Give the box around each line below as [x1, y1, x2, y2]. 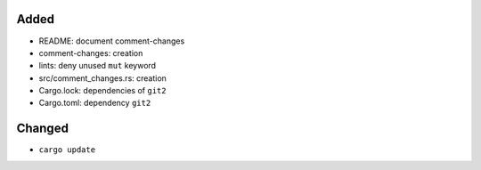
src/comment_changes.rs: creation [38, 72, 167, 84]
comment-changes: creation [38, 47, 143, 58]
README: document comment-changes [38, 36, 185, 46]
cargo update [38, 145, 96, 155]
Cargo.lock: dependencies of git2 [38, 85, 167, 96]
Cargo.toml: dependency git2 [38, 98, 151, 109]
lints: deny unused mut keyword [38, 61, 156, 71]
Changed [16, 121, 69, 136]
